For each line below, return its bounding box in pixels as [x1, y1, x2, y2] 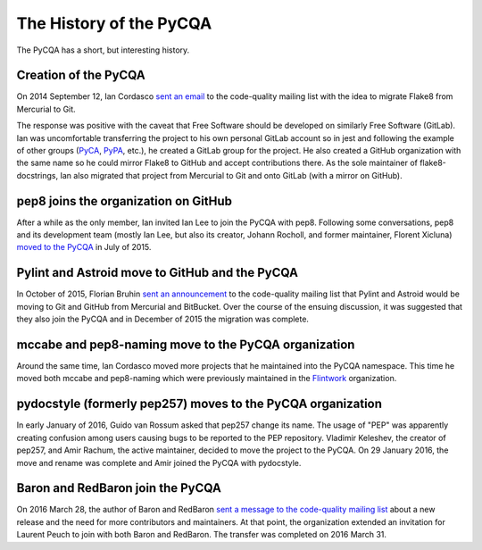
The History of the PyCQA [16, 13, 212, 33]
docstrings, [16, 170, 59, 180]
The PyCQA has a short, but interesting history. [16, 45, 190, 55]
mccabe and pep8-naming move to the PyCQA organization [16, 337, 355, 352]
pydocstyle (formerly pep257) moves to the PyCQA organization [16, 396, 383, 412]
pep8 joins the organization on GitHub [16, 193, 232, 209]
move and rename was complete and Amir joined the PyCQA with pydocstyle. [16, 457, 302, 468]
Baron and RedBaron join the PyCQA [16, 480, 222, 496]
